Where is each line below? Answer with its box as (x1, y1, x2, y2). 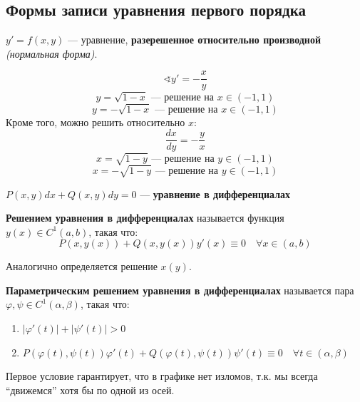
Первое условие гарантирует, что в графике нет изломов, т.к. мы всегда (6, 368, 318, 383)
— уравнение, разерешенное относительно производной (68, 32, 321, 47)
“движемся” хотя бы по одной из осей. (6, 382, 175, 397)
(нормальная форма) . (6, 46, 98, 61)
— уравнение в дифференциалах (140, 186, 290, 201)
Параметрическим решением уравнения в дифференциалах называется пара (6, 282, 354, 297)
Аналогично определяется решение (6, 259, 158, 274)
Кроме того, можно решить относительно (6, 114, 185, 129)
